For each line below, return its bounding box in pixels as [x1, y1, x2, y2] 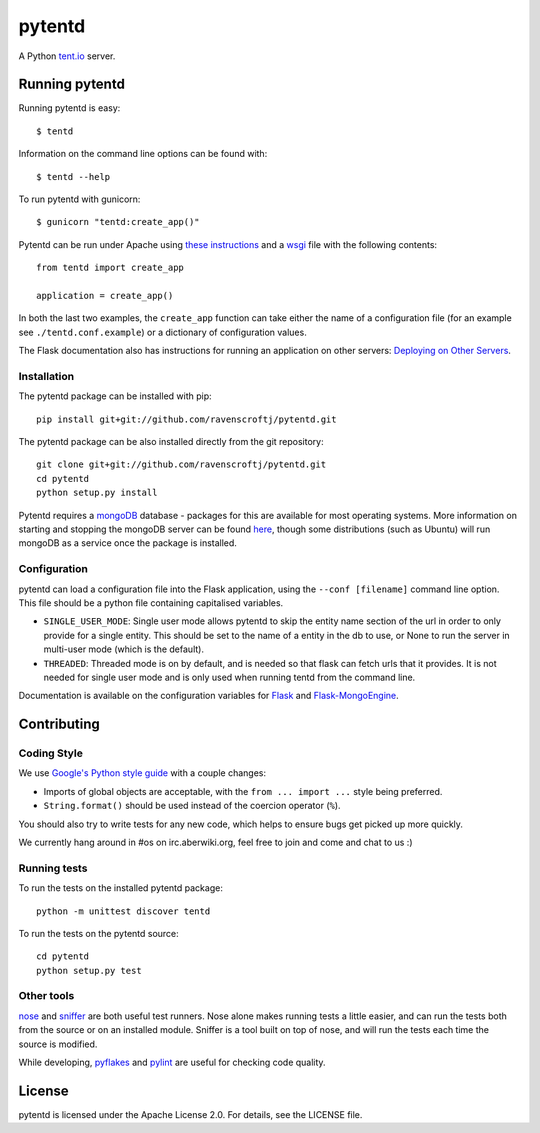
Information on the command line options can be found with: [18, 148, 268, 160]
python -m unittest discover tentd [36, 905, 211, 917]
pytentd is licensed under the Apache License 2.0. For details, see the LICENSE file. [18, 1108, 363, 1120]
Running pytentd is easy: [18, 102, 121, 114]
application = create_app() [36, 290, 174, 301]
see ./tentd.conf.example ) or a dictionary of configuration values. [18, 326, 307, 338]
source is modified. [18, 1038, 98, 1050]
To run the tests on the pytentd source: [18, 927, 179, 939]
